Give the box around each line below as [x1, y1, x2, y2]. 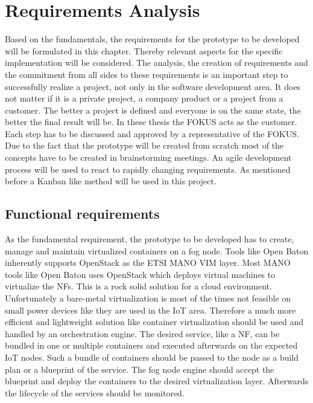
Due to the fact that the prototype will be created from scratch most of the [5, 139, 284, 152]
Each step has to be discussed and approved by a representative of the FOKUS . [5, 127, 299, 140]
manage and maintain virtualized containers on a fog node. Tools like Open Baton [5, 244, 309, 257]
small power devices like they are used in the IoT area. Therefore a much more [5, 303, 296, 316]
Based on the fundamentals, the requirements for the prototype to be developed [5, 33, 300, 45]
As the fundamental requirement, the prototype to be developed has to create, [5, 233, 294, 245]
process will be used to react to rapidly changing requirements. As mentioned [5, 163, 291, 175]
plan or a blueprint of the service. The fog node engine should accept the [5, 363, 274, 375]
